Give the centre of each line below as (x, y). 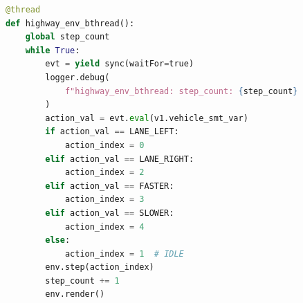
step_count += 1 (82, 281)
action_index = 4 (104, 227)
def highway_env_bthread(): (70, 23)
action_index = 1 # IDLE (124, 254)
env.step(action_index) (100, 267)
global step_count (67, 37)
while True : (53, 50)
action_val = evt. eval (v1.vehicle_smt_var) (147, 118)
